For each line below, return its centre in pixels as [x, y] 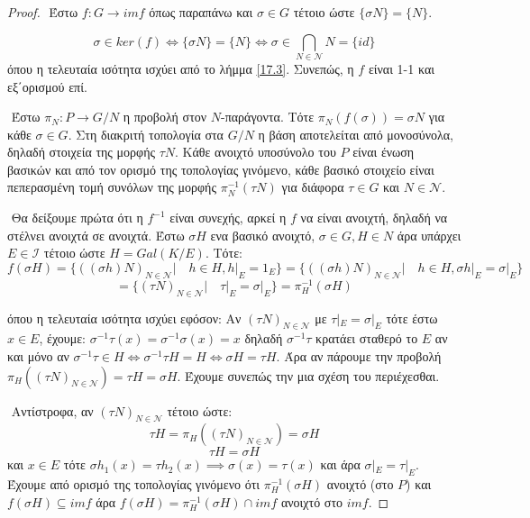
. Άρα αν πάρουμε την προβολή [359, 355]
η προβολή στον [165, 117]
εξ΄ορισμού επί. [47, 86]
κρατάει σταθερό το [367, 338]
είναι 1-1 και [401, 68]
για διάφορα [313, 187]
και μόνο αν [38, 355]
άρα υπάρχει [429, 235]
